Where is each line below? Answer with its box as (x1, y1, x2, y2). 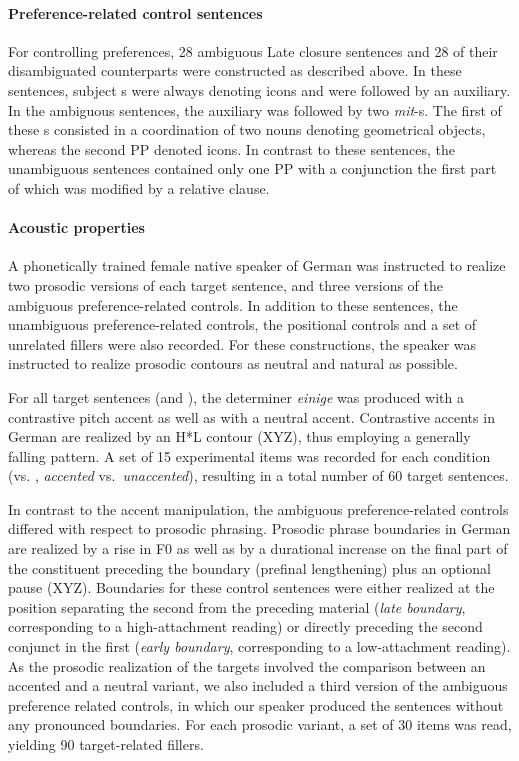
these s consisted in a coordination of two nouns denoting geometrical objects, (8, 119, 486, 140)
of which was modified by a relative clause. (8, 177, 270, 198)
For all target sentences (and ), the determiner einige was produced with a (8, 386, 465, 407)
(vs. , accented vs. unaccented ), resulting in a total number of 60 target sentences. (8, 465, 509, 486)
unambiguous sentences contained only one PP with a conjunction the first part (8, 158, 497, 179)
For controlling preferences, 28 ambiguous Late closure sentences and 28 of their (8, 40, 498, 61)
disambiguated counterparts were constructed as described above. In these (8, 60, 462, 81)
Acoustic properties (8, 217, 145, 238)
